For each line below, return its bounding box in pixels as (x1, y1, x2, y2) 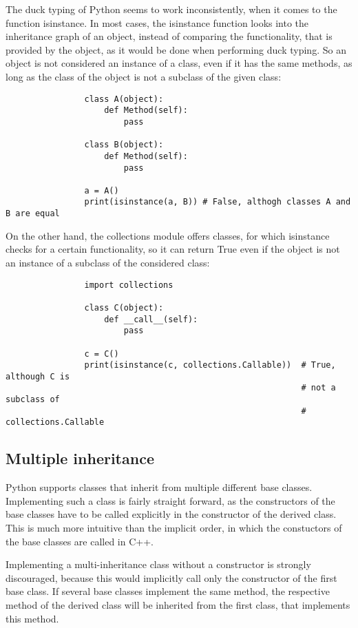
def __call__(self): (104, 314, 198, 324)
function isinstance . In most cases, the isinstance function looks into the (6, 15, 309, 30)
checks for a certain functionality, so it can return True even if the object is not (6, 242, 340, 256)
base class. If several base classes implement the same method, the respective (6, 584, 330, 598)
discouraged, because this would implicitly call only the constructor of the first (6, 570, 337, 585)
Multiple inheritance (6, 448, 154, 469)
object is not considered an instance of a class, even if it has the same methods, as (6, 56, 352, 70)
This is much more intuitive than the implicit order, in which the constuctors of (6, 521, 342, 535)
